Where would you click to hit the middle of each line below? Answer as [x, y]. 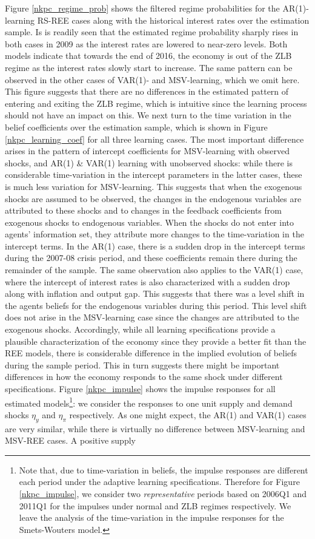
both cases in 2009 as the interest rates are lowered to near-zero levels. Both [146, 43]
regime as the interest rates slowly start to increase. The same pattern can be [149, 67]
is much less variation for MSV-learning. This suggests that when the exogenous [154, 186]
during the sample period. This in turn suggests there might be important [142, 364]
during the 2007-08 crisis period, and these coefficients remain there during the [151, 258]
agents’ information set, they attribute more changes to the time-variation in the [154, 234]
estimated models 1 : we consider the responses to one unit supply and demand [149, 402]
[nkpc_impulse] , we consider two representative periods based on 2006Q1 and [163, 494]
